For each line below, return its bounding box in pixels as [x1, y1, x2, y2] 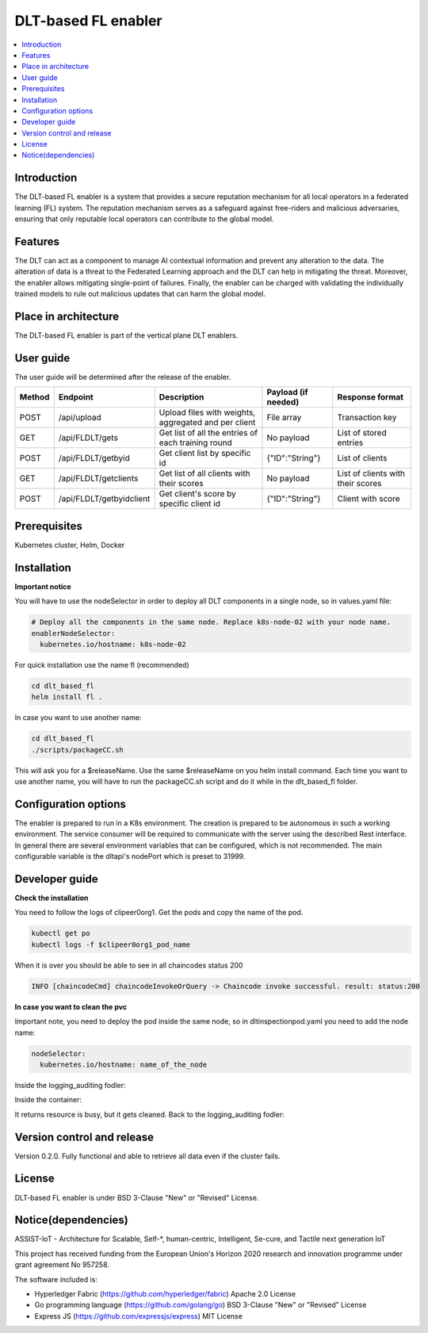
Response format [337, 392, 404, 403]
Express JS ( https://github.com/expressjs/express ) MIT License [34, 1311, 243, 1320]
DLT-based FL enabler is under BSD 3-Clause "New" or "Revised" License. [14, 1193, 259, 1202]
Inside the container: [14, 1095, 82, 1105]
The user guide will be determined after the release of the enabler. [14, 373, 231, 382]
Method [19, 392, 50, 403]
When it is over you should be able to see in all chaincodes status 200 [14, 960, 243, 970]
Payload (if [266, 387, 308, 398]
